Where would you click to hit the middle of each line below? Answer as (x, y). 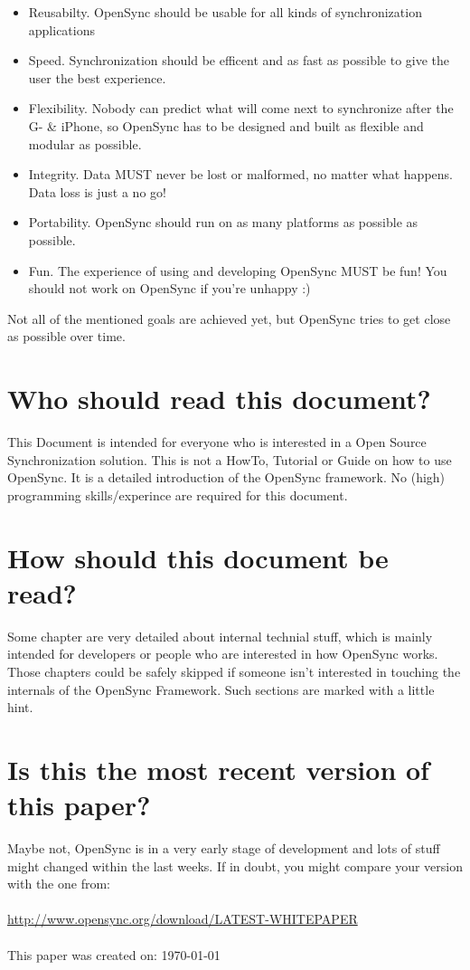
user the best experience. (97, 77)
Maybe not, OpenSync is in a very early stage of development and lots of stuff (224, 848)
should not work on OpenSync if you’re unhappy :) (169, 288)
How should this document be (198, 557)
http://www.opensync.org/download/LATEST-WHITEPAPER (183, 919)
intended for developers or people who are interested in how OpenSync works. (223, 654)
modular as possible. (85, 143)
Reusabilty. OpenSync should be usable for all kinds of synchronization (225, 12)
